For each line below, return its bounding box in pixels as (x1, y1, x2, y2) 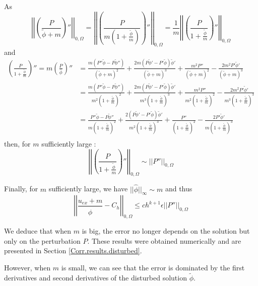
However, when (4, 262, 51, 272)
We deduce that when (4, 226, 71, 236)
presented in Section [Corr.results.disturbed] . (4, 245, 142, 256)
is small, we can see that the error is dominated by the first (61, 262, 245, 272)
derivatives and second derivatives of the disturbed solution (4, 272, 187, 282)
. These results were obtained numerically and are (87, 235, 241, 246)
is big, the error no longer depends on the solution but (82, 226, 250, 236)
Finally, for (4, 183, 38, 194)
